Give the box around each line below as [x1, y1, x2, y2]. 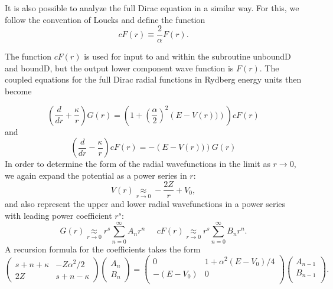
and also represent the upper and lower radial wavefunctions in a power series [5, 198, 286, 210]
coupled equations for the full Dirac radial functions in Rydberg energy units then [5, 73, 302, 86]
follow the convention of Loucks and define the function [5, 13, 205, 25]
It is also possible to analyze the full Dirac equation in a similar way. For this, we [5, 2, 299, 14]
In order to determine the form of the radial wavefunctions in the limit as [5, 157, 270, 170]
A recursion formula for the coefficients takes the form [5, 242, 201, 255]
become [5, 85, 32, 97]
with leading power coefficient [5, 209, 112, 222]
